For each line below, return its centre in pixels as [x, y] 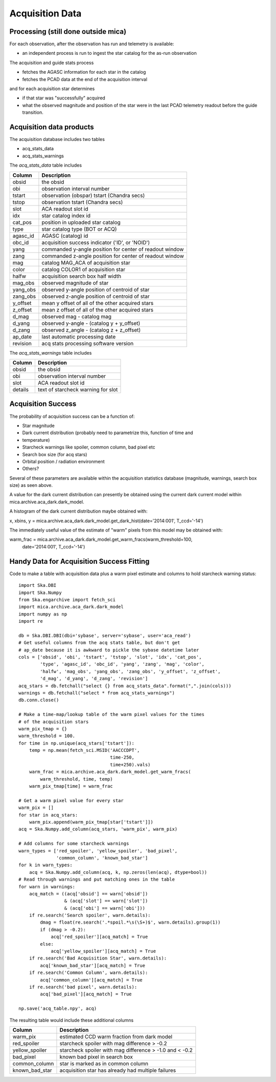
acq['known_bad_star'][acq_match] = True [93, 965]
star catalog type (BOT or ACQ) [79, 229]
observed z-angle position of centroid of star [96, 296]
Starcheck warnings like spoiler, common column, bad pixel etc [89, 447]
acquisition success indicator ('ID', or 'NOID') [96, 242]
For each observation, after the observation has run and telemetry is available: [92, 44]
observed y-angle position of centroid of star [96, 290]
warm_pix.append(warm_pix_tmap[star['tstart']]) [91, 822]
